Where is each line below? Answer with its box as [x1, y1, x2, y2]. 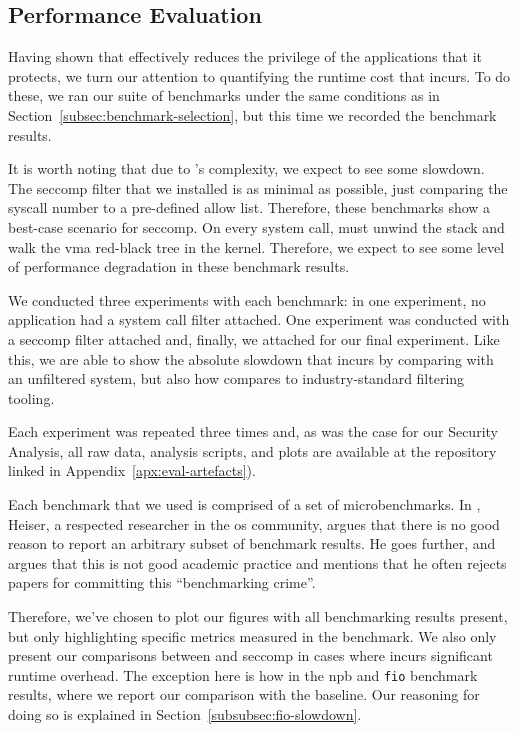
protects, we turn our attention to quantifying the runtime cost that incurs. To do [8, 65, 511, 86]
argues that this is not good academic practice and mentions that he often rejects [8, 552, 507, 573]
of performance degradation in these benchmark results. [8, 256, 350, 277]
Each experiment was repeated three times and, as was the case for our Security [8, 421, 498, 442]
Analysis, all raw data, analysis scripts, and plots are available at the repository [8, 440, 497, 461]
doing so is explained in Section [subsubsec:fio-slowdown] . [8, 704, 362, 725]
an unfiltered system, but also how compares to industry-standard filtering [8, 368, 465, 389]
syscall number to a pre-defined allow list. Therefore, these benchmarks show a [8, 197, 491, 218]
